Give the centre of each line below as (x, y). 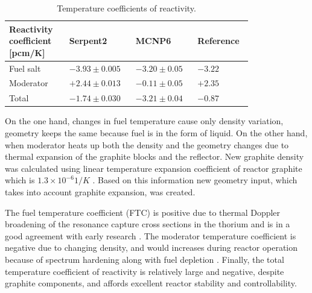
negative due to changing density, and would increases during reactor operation (151, 247)
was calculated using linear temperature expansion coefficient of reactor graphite (154, 168)
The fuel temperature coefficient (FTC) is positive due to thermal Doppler (143, 212)
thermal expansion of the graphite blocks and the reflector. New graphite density (154, 156)
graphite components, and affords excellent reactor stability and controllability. (151, 283)
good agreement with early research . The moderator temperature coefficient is (151, 235)
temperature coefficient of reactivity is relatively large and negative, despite (145, 271)
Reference (218, 41)
